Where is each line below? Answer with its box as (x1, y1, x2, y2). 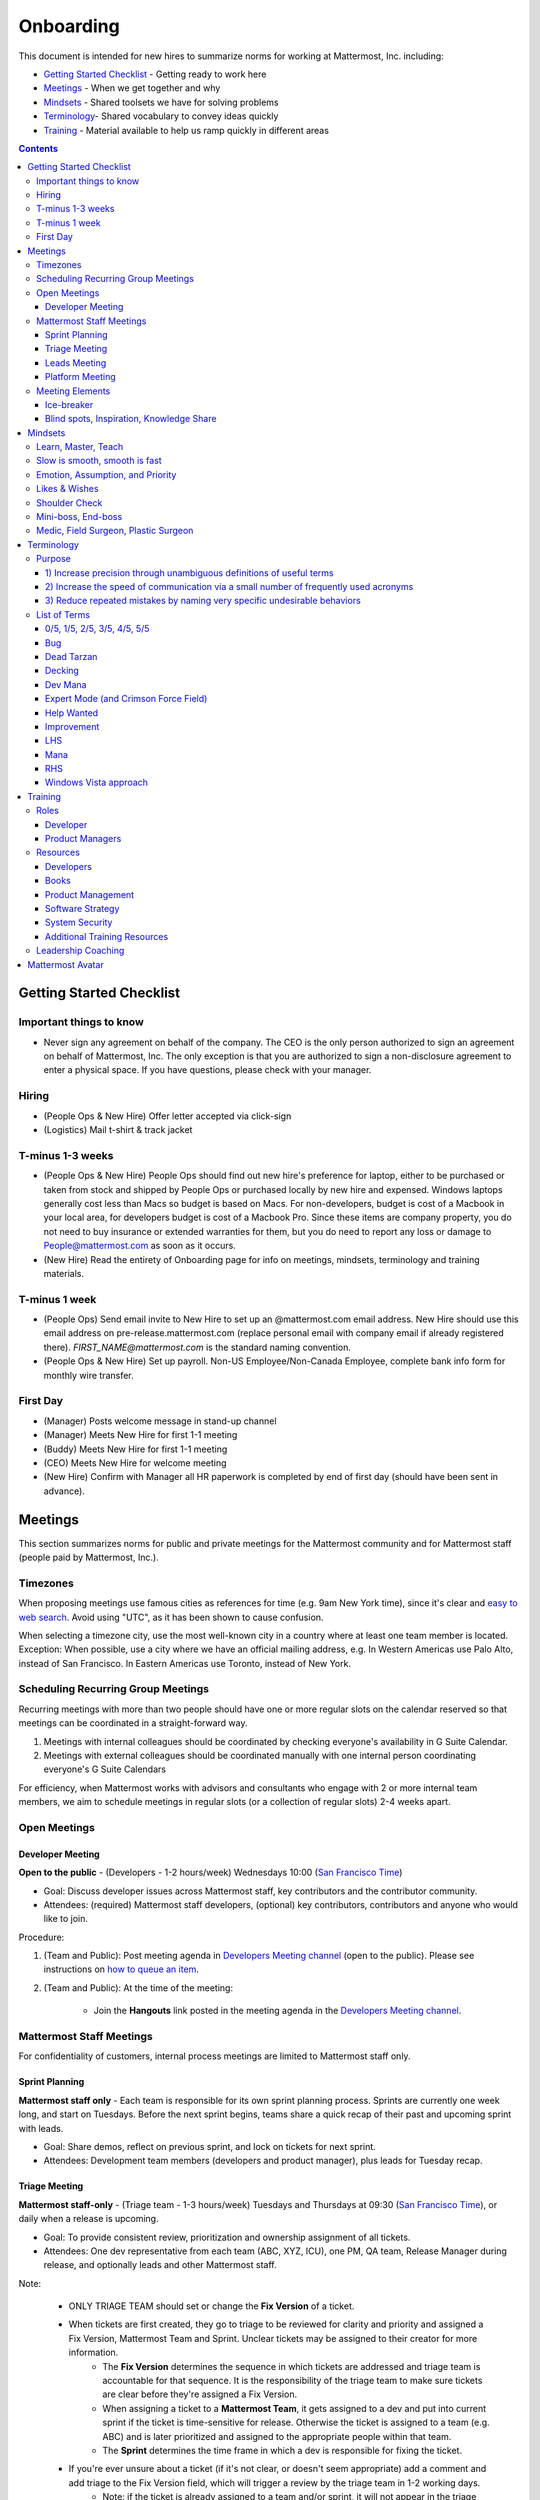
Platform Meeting (45, 371, 117, 383)
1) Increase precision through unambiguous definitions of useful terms (45, 566, 334, 579)
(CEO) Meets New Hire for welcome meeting (43, 1456, 227, 1469)
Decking (45, 665, 80, 677)
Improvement (45, 720, 100, 732)
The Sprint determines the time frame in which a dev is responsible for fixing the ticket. (102, 2444, 463, 2456)
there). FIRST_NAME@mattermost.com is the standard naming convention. (43, 1341, 352, 1353)
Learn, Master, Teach (36, 441, 124, 453)
